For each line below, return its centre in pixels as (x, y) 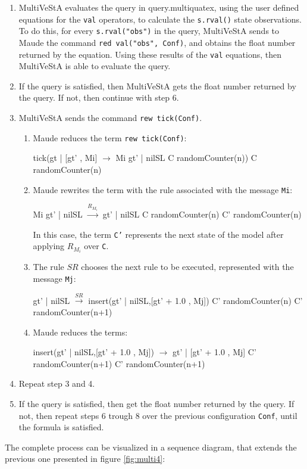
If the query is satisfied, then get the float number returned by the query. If (156, 403)
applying (49, 246)
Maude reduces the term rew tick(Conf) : (110, 137)
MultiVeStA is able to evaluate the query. (95, 66)
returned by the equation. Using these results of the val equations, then (150, 54)
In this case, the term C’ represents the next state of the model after (158, 234)
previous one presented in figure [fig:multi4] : (85, 459)
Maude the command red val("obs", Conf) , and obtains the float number (157, 42)
